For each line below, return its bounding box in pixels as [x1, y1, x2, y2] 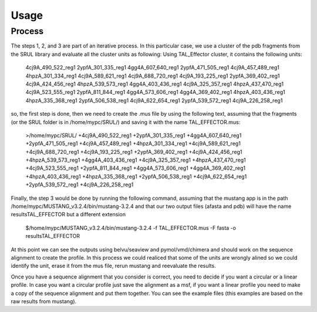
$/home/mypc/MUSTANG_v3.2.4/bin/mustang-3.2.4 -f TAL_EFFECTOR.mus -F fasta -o [25, 224, 236, 232]
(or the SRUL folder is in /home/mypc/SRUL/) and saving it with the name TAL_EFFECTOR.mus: [11, 118, 241, 126]
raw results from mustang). [11, 297, 77, 305]
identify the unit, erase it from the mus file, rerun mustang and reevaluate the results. [11, 262, 217, 270]
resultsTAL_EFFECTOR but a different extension [11, 211, 126, 218]
